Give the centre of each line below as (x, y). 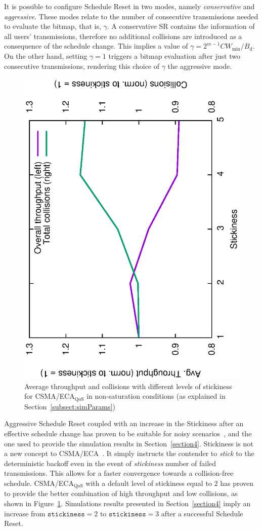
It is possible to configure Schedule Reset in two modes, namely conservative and (129, 6)
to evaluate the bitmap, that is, (53, 26)
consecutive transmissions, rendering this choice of (82, 66)
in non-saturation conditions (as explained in (156, 396)
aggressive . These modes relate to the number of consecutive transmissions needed (131, 16)
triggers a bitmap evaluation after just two (174, 55)
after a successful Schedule (202, 513)
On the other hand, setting (46, 55)
